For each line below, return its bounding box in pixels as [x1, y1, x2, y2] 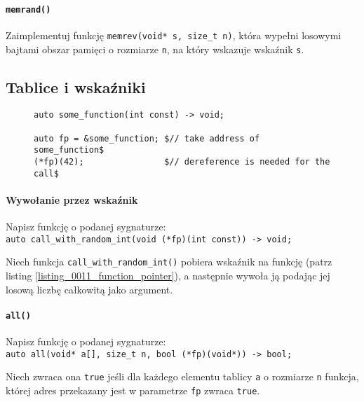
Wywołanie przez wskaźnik [6, 192, 138, 207]
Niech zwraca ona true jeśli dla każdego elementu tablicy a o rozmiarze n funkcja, [6, 369, 359, 384]
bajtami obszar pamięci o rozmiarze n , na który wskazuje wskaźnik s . [6, 41, 304, 56]
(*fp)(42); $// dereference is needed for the [34, 157, 330, 167]
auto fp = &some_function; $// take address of [34, 133, 260, 144]
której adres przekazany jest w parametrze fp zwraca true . [6, 382, 260, 397]
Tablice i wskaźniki [6, 76, 146, 97]
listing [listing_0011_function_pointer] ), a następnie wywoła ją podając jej [6, 268, 330, 283]
